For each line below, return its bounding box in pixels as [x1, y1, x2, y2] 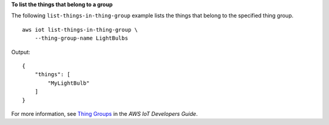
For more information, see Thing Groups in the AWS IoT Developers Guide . [11, 110, 198, 117]
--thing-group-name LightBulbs [34, 35, 129, 42]
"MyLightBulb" [48, 79, 90, 87]
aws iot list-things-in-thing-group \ [22, 26, 138, 33]
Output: [11, 48, 30, 55]
